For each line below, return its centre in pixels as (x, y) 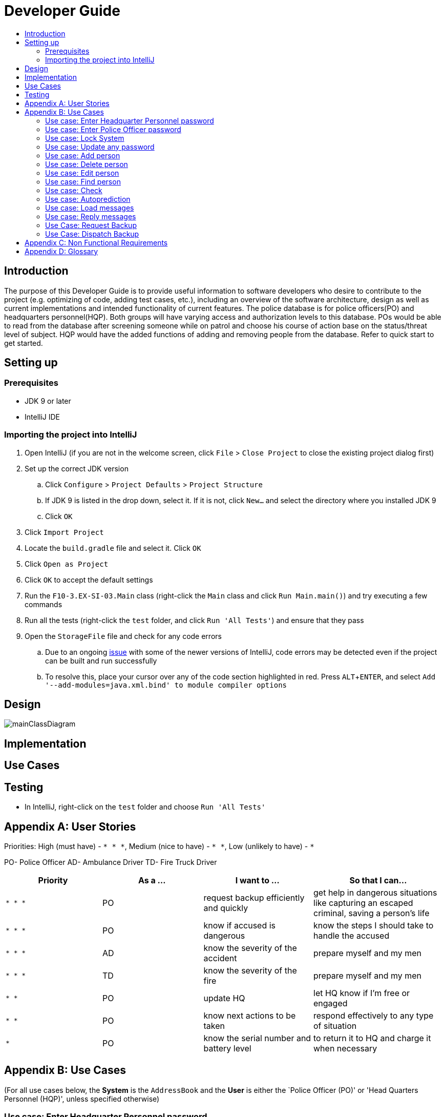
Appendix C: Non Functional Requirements (96, 242)
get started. (24, 343)
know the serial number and (257, 1038)
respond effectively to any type (374, 1015)
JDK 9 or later (48, 401)
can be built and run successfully (101, 660)
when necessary (345, 1048)
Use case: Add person (83, 155)
